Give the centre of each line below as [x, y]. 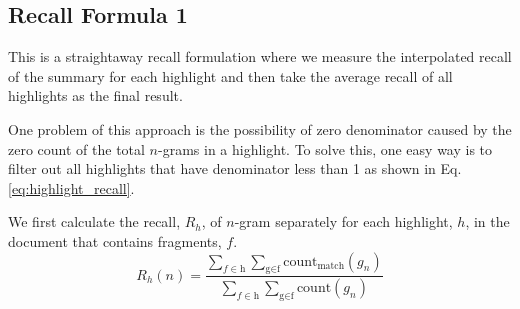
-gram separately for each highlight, [343, 221]
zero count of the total [76, 148]
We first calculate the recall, [94, 221]
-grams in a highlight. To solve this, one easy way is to [325, 148]
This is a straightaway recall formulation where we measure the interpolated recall [260, 56]
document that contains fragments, [115, 240]
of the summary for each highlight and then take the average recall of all [230, 75]
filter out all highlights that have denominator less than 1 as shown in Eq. [235, 168]
